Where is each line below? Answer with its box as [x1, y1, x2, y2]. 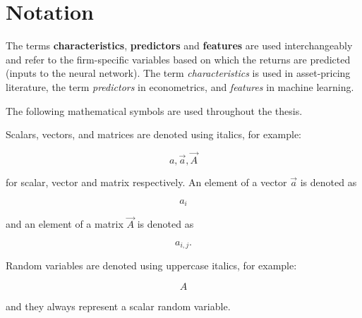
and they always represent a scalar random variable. [6, 298, 231, 313]
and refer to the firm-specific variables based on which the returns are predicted [6, 51, 351, 66]
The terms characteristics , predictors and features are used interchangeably [6, 38, 353, 53]
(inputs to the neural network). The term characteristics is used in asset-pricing [6, 66, 351, 80]
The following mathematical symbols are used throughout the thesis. [6, 103, 303, 118]
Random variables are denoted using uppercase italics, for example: [6, 258, 297, 273]
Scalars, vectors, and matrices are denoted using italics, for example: [6, 127, 302, 142]
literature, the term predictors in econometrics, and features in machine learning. [6, 79, 354, 94]
